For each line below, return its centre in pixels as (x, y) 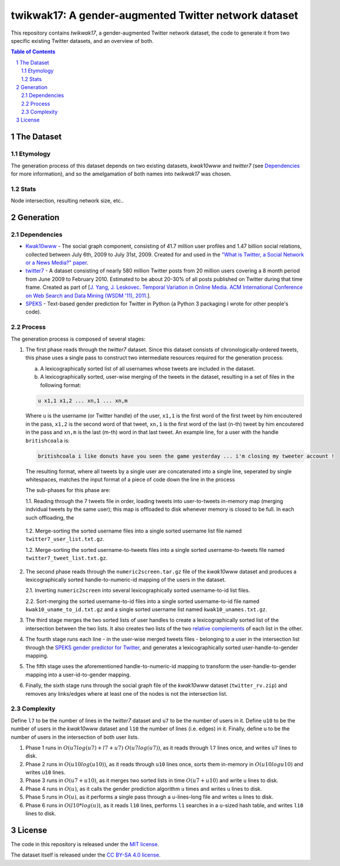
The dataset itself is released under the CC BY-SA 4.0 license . (86, 855)
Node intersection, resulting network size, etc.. (67, 201)
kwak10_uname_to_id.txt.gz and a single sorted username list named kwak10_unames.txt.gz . (146, 609)
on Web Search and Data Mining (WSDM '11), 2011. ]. (88, 295)
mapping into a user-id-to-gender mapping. (78, 675)
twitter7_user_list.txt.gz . (65, 539)
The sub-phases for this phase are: (68, 490)
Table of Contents (33, 52)
